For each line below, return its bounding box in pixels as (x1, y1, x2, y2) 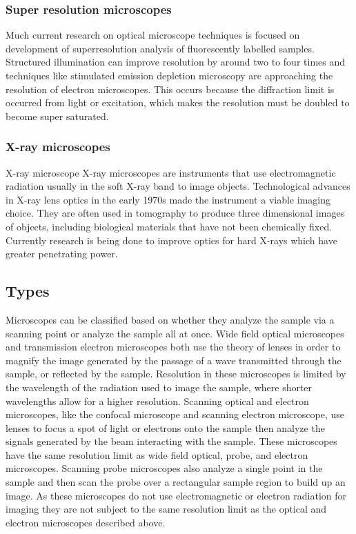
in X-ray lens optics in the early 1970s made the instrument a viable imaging (6, 192, 330, 206)
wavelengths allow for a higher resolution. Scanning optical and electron (6, 393, 309, 408)
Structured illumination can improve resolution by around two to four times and (6, 55, 345, 69)
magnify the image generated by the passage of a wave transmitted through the (6, 353, 342, 367)
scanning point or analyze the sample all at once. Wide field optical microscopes (6, 326, 344, 340)
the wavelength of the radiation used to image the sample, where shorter (6, 379, 313, 394)
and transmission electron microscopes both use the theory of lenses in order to (6, 339, 341, 354)
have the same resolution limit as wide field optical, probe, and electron (6, 447, 308, 462)
